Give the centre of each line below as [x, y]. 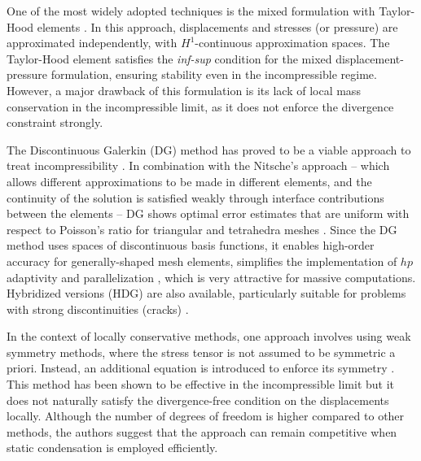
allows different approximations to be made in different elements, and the [189, 181]
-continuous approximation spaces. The [292, 43]
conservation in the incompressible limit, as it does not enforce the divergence [200, 106]
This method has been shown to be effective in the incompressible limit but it [200, 384]
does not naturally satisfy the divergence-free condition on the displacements [198, 400]
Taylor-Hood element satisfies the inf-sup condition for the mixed [169, 58]
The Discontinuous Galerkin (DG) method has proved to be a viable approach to [209, 149]
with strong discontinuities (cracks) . [98, 309]
